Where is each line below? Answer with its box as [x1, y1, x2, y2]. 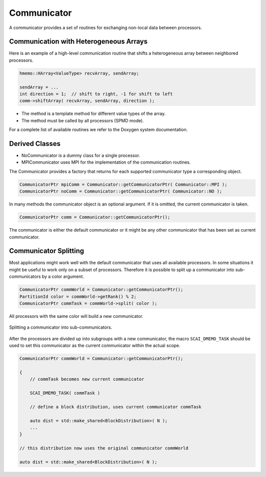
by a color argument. [42, 273, 84, 279]
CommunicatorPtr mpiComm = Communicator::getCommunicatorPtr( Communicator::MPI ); [19, 181, 228, 187]
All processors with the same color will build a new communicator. [9, 313, 144, 319]
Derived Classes [9, 139, 61, 148]
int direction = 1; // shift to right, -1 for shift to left [19, 91, 173, 97]
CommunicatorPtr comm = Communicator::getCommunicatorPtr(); [19, 214, 170, 220]
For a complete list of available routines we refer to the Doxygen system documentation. [9, 127, 188, 133]
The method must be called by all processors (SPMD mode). [21, 117, 144, 123]
